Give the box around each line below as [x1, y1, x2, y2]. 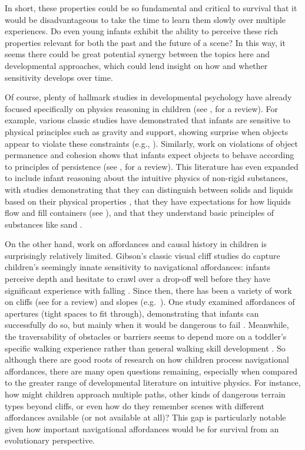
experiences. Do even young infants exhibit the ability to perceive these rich [5, 25, 279, 37]
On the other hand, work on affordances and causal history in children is [5, 238, 267, 250]
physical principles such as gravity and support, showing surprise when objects [5, 125, 289, 137]
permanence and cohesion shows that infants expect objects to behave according [5, 149, 294, 161]
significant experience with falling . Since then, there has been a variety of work [5, 284, 292, 296]
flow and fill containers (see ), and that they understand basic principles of [5, 206, 274, 219]
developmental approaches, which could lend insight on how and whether [5, 59, 268, 71]
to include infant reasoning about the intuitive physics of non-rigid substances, [5, 172, 288, 184]
